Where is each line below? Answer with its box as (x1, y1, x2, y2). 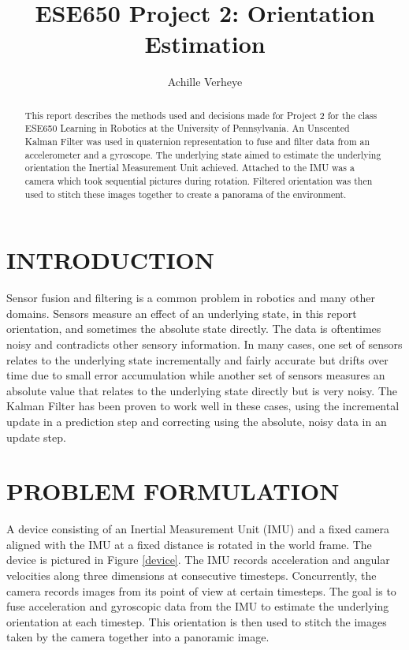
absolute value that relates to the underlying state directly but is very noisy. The (6, 382, 397, 398)
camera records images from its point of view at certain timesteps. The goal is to (6, 582, 396, 599)
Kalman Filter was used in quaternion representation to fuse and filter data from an (24, 135, 370, 148)
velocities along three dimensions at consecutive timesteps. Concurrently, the (6, 567, 377, 584)
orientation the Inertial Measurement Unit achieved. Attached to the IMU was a (24, 161, 355, 174)
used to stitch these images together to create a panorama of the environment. (24, 187, 347, 200)
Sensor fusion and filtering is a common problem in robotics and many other (6, 290, 375, 306)
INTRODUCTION (6, 244, 215, 276)
